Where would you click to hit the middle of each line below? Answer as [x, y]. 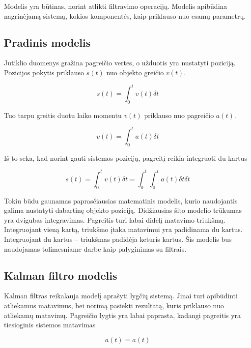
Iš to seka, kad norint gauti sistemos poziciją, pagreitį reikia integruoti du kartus [125, 158]
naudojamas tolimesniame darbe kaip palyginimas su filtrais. [95, 248]
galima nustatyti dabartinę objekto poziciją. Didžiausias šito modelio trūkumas [123, 210]
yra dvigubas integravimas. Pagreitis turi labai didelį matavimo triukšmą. [115, 219]
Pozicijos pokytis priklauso [44, 72]
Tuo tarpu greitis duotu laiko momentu [63, 115]
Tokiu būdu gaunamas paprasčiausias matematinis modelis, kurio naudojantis [121, 200]
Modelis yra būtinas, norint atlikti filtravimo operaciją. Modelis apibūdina [116, 6]
